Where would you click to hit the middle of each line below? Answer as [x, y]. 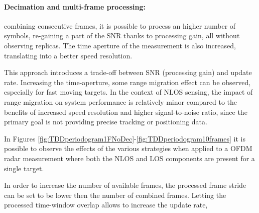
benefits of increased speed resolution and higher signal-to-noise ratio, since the [126, 112]
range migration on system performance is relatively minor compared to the [121, 101]
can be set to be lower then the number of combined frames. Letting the [115, 195]
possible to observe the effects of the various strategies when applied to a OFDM [128, 148]
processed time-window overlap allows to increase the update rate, [106, 205]
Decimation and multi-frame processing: [75, 6]
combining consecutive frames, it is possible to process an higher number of [120, 25]
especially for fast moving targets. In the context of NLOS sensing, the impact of [128, 92]
